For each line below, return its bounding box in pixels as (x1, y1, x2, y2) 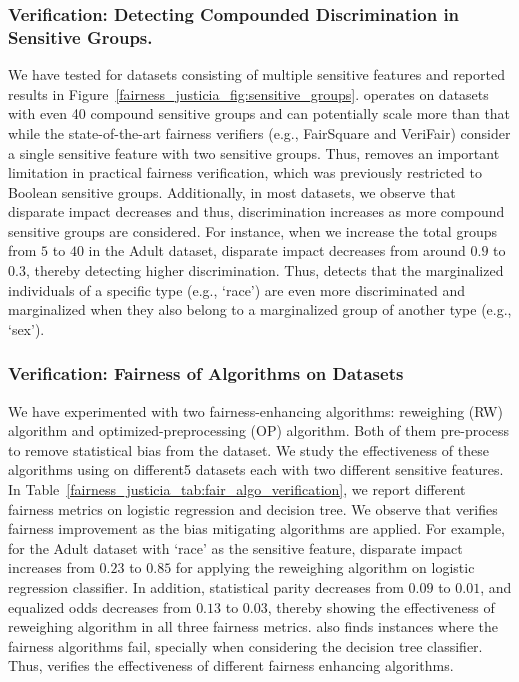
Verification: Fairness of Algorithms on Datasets (8, 361, 404, 386)
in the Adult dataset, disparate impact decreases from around (88, 240, 466, 261)
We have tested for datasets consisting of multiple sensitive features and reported (8, 64, 505, 85)
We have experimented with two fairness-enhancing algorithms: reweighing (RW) (8, 400, 503, 421)
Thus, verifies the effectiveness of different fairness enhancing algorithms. (8, 655, 454, 676)
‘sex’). (8, 318, 45, 339)
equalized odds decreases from (8, 596, 192, 617)
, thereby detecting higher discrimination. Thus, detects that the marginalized (25, 260, 504, 281)
